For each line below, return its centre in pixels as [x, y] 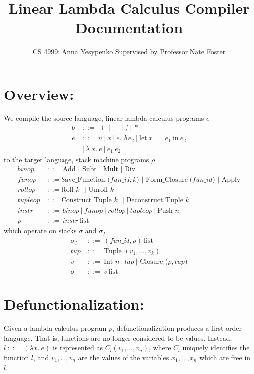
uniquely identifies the [216, 347]
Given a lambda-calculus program [55, 328]
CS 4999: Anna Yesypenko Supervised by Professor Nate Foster [129, 51]
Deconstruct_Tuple [155, 201]
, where [160, 347]
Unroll [98, 190]
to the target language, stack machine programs [77, 159]
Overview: [39, 94]
